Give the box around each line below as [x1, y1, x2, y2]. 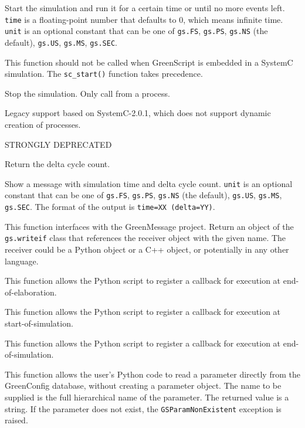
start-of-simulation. [5, 317, 73, 329]
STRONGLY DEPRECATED [5, 138, 112, 150]
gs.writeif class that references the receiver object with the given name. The [5, 232, 286, 244]
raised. [5, 414, 28, 426]
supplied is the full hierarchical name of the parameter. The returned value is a [5, 390, 289, 403]
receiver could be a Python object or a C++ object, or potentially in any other [5, 243, 289, 255]
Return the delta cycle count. [5, 158, 110, 170]
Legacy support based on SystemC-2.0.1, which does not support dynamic [5, 107, 271, 119]
